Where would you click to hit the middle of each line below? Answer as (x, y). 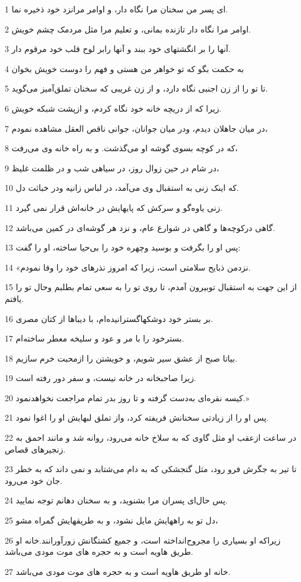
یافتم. (14, 298)
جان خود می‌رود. (34, 480)
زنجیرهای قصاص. (35, 449)
